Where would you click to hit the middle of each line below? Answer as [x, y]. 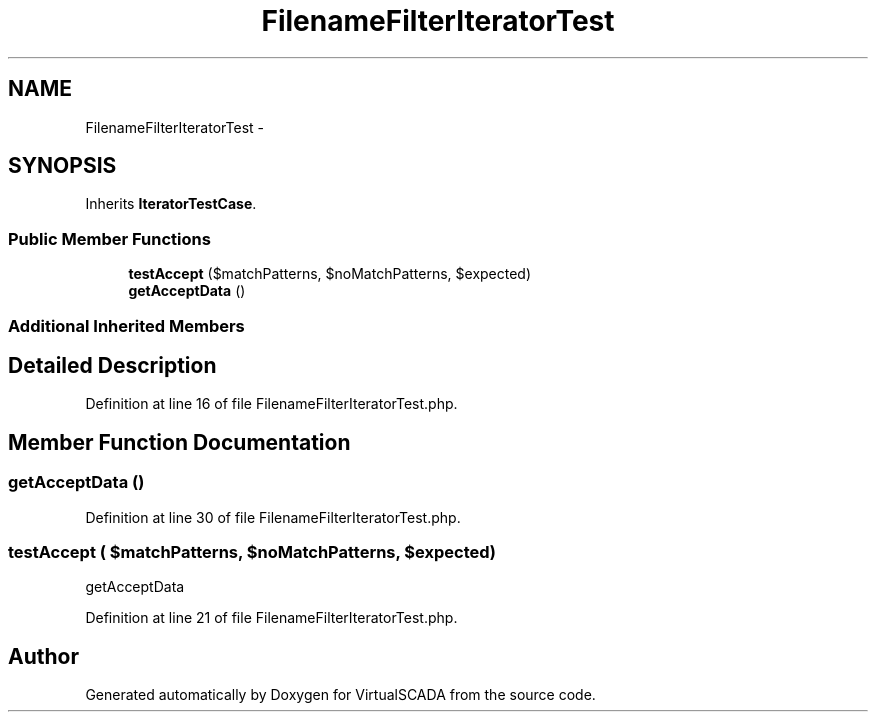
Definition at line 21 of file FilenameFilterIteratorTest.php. [271, 618]
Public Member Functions [109, 238]
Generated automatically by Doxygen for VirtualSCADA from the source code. [340, 695]
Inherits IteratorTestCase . [171, 204]
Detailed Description [112, 365]
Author [43, 656]
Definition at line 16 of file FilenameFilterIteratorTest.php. [271, 404]
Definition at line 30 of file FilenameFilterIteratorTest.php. [273, 517]
